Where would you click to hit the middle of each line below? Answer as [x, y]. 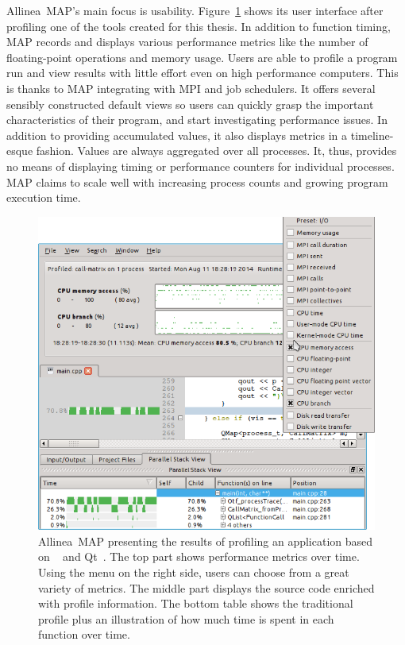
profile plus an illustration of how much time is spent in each [186, 618]
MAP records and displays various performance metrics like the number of [187, 42]
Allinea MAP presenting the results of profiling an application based [206, 541]
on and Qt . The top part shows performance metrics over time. [199, 556]
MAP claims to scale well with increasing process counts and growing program [197, 182]
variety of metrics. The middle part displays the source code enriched [206, 587]
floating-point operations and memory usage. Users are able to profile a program [202, 57]
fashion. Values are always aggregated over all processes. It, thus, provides [216, 151]
